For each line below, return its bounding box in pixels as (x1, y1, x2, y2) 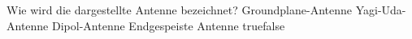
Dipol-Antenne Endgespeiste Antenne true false (52, 17, 285, 33)
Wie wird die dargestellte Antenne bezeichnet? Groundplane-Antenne (7, 2, 352, 18)
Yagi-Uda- (355, 2, 406, 18)
